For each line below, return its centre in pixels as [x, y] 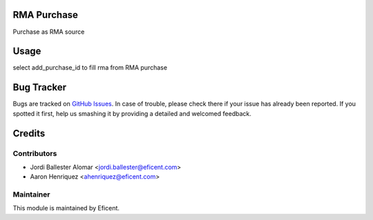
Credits [29, 133]
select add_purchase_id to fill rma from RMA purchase [90, 68]
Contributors [35, 153]
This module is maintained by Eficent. [66, 208]
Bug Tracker [40, 87]
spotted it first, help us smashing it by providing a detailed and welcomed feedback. [132, 113]
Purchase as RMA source [49, 32]
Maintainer [31, 194]
